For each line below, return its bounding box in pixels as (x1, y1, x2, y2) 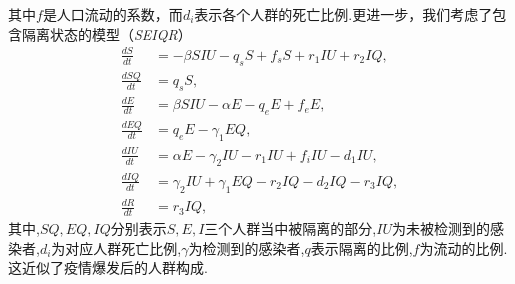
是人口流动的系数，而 (42, 4, 183, 24)
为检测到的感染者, (188, 237, 305, 258)
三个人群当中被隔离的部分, (204, 218, 377, 239)
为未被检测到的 (391, 218, 490, 239)
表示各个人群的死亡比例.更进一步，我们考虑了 (194, 4, 493, 24)
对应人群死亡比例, (65, 237, 182, 258)
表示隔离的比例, (310, 237, 413, 258)
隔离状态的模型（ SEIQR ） (21, 23, 192, 44)
